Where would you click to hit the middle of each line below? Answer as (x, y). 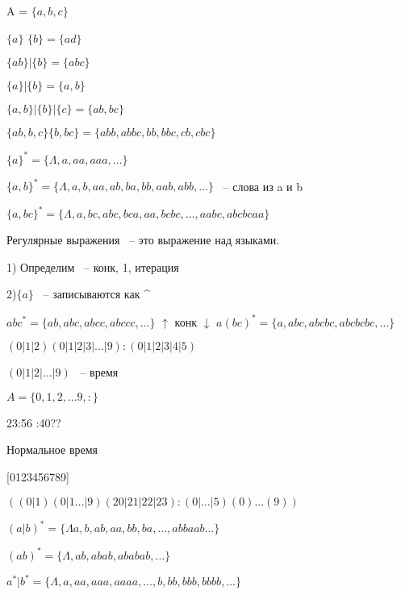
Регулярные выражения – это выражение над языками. (143, 240)
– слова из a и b (263, 186)
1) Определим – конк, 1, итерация (93, 266)
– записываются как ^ (96, 294)
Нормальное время (52, 449)
